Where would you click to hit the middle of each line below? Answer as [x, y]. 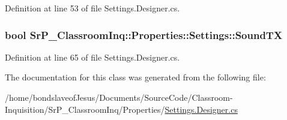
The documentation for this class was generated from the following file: [135, 77]
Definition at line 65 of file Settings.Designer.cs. [92, 57]
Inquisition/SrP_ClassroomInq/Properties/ [85, 109]
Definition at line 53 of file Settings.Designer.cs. [92, 8]
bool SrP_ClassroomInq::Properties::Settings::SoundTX [144, 34]
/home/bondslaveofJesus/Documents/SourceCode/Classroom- [119, 97]
